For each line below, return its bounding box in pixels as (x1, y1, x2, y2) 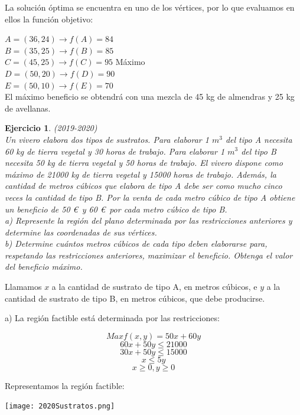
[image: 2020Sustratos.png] (5, 402, 115, 411)
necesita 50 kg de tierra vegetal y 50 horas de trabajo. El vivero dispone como (5, 156, 283, 169)
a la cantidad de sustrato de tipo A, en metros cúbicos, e (51, 280, 257, 293)
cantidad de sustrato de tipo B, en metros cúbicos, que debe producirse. (5, 292, 265, 304)
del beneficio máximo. (5, 260, 83, 273)
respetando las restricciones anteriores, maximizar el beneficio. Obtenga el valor (5, 249, 293, 261)
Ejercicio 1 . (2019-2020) (5, 122, 97, 134)
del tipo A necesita (225, 133, 292, 145)
